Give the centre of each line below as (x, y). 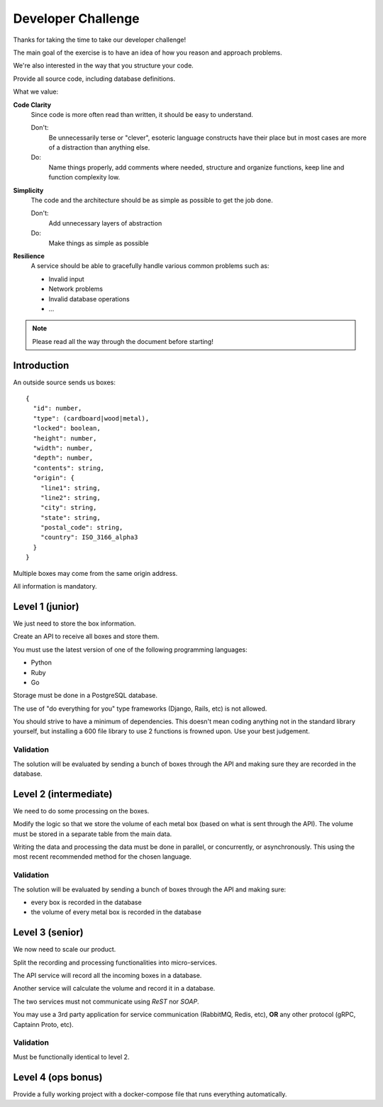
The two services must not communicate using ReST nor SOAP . (106, 1001)
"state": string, (70, 517)
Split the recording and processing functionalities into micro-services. (115, 962)
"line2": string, (70, 497)
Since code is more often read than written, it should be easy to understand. (142, 114)
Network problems (76, 289)
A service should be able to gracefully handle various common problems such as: (150, 266)
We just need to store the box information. (74, 623)
